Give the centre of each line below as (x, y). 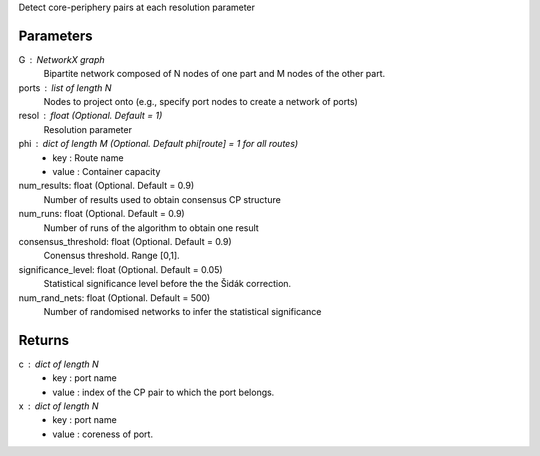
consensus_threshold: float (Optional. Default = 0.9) (125, 241)
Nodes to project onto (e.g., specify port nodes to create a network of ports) (201, 102)
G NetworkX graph (61, 59)
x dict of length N (58, 406)
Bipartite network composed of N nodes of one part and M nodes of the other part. (214, 74)
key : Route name (88, 157)
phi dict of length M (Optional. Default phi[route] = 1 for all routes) (158, 144)
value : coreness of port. (103, 434)
